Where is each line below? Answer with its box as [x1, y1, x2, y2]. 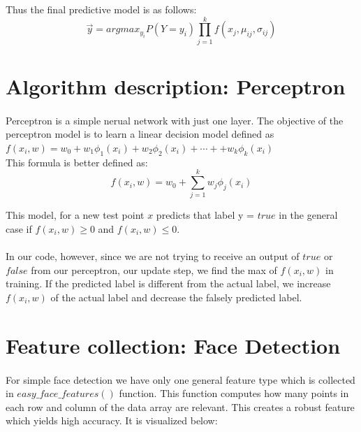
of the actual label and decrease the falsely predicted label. [50, 289, 302, 304]
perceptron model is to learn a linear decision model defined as [6, 127, 274, 141]
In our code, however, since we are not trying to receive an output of [6, 249, 300, 264]
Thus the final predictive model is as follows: [6, 2, 197, 16]
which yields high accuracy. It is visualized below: [6, 413, 218, 428]
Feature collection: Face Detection [6, 331, 341, 359]
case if [6, 221, 32, 236]
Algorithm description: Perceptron [6, 71, 346, 100]
